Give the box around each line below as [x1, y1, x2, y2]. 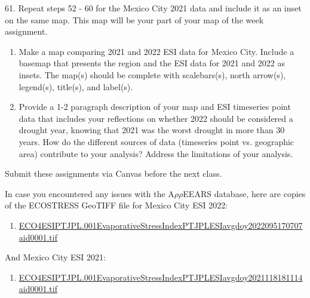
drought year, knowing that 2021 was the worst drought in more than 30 [19, 124, 285, 136]
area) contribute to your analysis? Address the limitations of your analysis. [19, 147, 293, 159]
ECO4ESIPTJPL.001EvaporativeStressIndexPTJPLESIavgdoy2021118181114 [19, 271, 303, 283]
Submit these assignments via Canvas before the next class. [5, 167, 222, 180]
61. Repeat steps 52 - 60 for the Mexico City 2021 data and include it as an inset [5, 2, 302, 14]
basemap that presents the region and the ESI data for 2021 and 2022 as [19, 57, 285, 69]
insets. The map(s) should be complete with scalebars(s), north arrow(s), [19, 68, 286, 81]
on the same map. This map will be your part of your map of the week [5, 13, 264, 26]
